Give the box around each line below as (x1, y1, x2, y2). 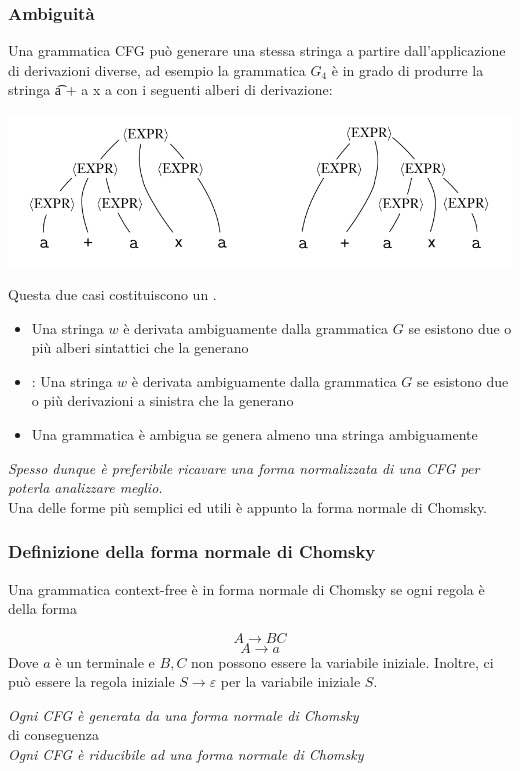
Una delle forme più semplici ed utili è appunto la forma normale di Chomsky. (8, 496, 488, 517)
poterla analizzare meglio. (8, 477, 163, 498)
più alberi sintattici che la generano (31, 337, 249, 358)
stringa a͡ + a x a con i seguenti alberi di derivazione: (8, 79, 333, 100)
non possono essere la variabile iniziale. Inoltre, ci (191, 651, 494, 672)
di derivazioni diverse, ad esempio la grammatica (8, 59, 306, 80)
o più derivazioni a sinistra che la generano (31, 390, 294, 411)
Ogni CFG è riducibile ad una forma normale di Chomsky (8, 744, 364, 765)
